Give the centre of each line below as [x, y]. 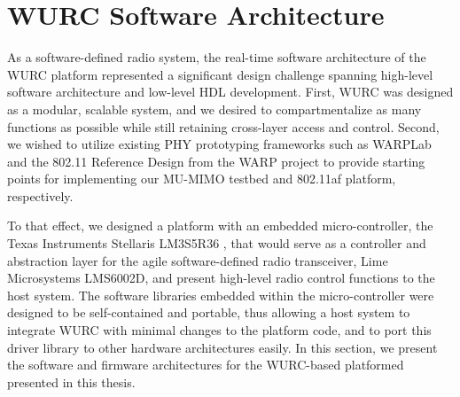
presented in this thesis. [71, 381]
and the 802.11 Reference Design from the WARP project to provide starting [216, 161]
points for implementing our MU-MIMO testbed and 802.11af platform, [202, 179]
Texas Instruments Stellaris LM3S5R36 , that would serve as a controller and [217, 243]
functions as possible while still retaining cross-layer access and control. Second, [223, 126]
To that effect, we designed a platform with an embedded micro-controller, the [220, 226]
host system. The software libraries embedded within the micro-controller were [221, 295]
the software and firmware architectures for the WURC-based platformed [206, 365]
